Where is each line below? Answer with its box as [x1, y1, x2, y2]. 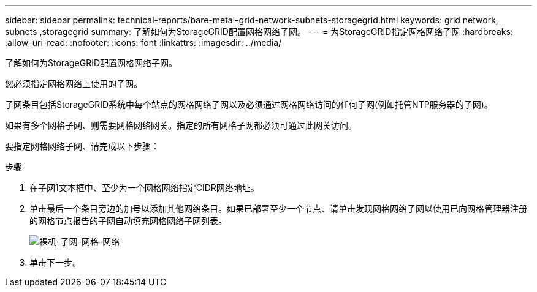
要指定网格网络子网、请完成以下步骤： [5, 141, 159, 151]
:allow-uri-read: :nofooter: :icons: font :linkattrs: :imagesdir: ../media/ [5, 37, 282, 48]
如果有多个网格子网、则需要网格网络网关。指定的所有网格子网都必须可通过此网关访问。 [5, 120, 357, 130]
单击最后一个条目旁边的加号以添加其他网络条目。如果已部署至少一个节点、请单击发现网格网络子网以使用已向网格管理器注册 [29, 203, 527, 214]
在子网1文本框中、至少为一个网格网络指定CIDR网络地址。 [29, 182, 259, 193]
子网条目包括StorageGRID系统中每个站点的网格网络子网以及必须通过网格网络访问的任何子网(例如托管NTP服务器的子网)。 [5, 99, 493, 110]
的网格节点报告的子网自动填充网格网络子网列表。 [29, 215, 227, 226]
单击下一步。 [29, 257, 81, 268]
